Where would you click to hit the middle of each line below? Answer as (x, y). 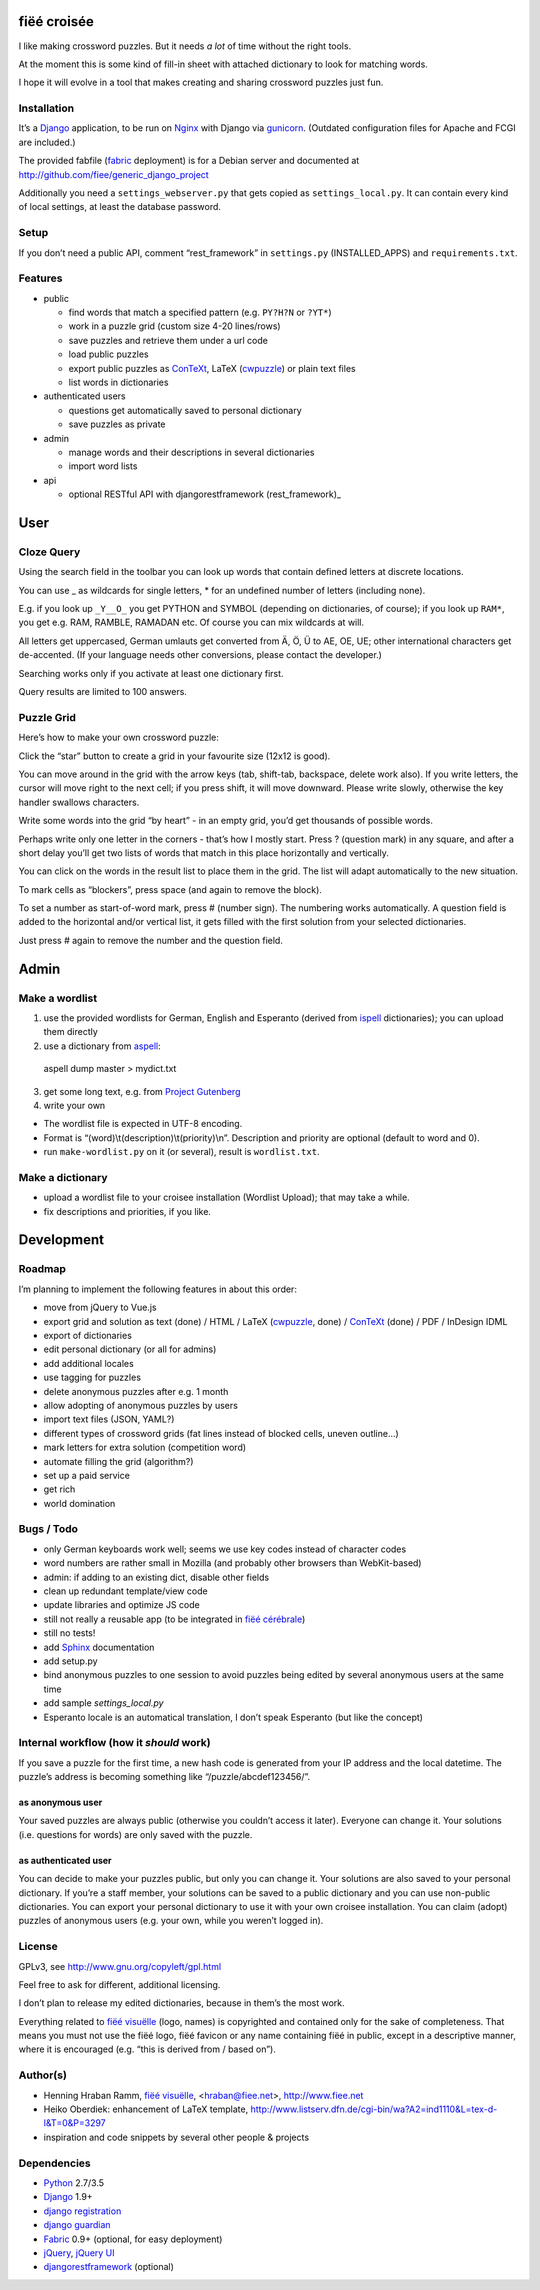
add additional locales (88, 1363)
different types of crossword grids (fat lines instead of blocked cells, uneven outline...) (221, 1433)
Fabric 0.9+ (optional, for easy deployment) (133, 2239)
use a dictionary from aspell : (102, 1046)
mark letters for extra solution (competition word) (145, 1447)
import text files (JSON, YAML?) (109, 1419)
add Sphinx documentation (99, 1647)
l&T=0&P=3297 (75, 2123)
